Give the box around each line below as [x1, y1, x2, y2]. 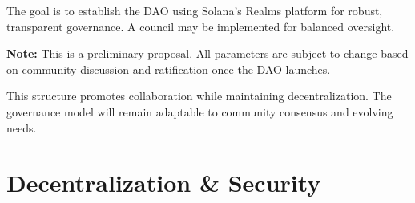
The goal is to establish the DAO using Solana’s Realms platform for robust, [6, 2, 383, 18]
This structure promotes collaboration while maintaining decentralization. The [6, 87, 392, 104]
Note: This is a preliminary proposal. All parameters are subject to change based [6, 45, 409, 62]
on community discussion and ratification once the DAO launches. [6, 60, 331, 77]
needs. [6, 119, 37, 136]
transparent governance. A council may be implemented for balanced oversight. [6, 18, 395, 35]
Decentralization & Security [6, 166, 321, 199]
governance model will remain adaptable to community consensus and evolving [6, 103, 393, 120]
